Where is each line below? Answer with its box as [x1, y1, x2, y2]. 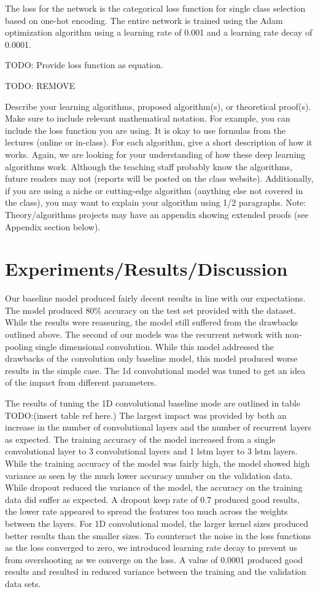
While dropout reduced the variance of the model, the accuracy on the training [5, 481, 303, 494]
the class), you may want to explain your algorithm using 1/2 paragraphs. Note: [5, 196, 306, 209]
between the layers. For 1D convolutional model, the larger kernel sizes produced [5, 516, 308, 529]
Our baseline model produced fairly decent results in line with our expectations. [5, 292, 306, 305]
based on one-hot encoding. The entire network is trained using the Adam [5, 14, 283, 26]
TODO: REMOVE [5, 79, 76, 92]
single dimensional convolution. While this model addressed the [35, 340, 274, 352]
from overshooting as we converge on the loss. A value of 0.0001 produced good [5, 553, 303, 566]
